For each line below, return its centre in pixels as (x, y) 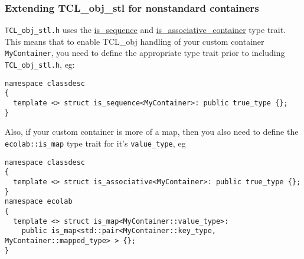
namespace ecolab (39, 202)
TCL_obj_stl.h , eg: (40, 64)
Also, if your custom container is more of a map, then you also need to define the (152, 132)
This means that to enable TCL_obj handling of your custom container (135, 41)
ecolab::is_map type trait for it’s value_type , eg (95, 143)
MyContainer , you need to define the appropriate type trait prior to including (145, 53)
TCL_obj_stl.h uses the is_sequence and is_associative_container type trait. (145, 30)
